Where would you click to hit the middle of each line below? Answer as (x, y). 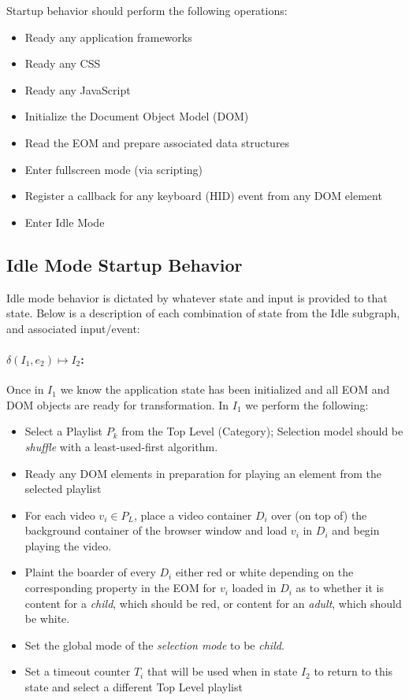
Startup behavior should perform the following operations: (147, 10)
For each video (60, 515)
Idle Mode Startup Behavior (125, 264)
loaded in (254, 588)
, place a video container (193, 515)
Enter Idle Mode (65, 222)
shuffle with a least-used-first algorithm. (121, 446)
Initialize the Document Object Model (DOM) (137, 116)
